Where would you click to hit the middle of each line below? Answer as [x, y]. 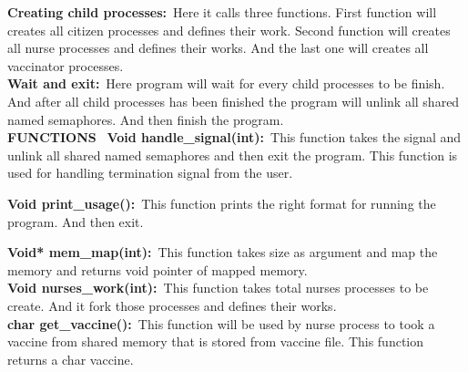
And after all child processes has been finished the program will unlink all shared [234, 101]
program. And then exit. [76, 221]
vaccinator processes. [66, 65]
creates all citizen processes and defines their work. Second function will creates [229, 30]
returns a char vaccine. [71, 359]
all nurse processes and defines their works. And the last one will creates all [218, 48]
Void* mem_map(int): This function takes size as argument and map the [223, 252]
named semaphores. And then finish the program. [146, 119]
